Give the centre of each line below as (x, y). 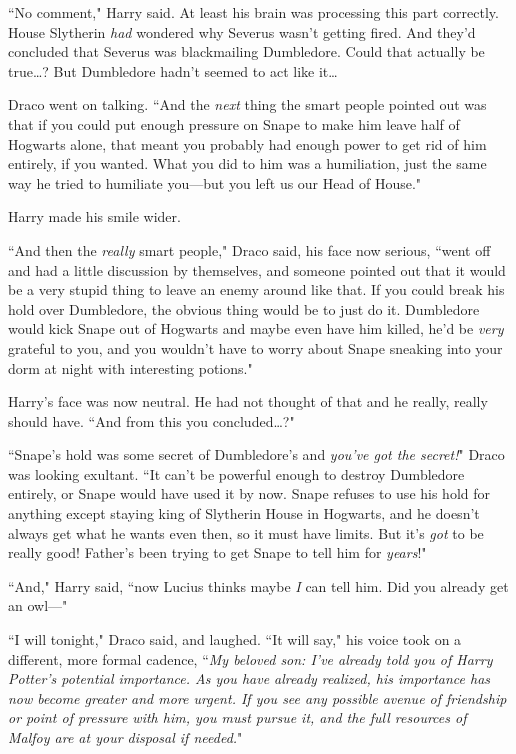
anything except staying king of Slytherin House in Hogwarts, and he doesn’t (244, 513)
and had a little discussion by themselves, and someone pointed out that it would (257, 269)
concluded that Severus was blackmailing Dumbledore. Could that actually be (246, 51)
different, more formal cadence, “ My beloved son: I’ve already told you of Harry (250, 658)
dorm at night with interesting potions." (130, 367)
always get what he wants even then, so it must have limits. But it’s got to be (246, 532)
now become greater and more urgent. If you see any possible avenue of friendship (257, 697)
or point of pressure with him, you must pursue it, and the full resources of (237, 717)
